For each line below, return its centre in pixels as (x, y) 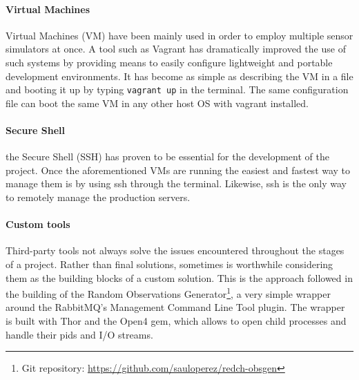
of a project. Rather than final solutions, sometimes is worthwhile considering (169, 264)
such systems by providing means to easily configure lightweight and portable (169, 62)
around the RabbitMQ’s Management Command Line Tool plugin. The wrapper (175, 307)
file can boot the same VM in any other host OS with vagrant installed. (157, 103)
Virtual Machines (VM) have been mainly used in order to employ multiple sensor (179, 35)
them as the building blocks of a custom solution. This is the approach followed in (179, 277)
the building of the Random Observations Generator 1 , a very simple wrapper (168, 293)
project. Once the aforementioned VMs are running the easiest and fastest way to (178, 170)
